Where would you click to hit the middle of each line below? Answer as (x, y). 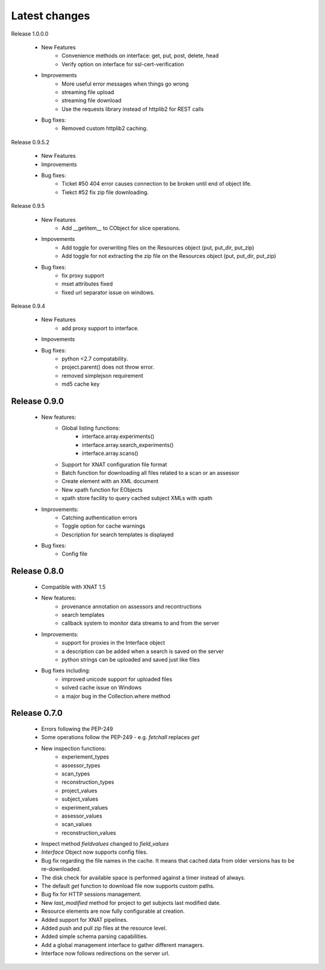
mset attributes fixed (87, 284)
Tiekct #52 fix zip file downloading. (105, 192)
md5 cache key (81, 384)
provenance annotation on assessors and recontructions (132, 606)
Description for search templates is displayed (118, 534)
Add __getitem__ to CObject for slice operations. (121, 228)
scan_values (77, 824)
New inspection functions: (74, 748)
